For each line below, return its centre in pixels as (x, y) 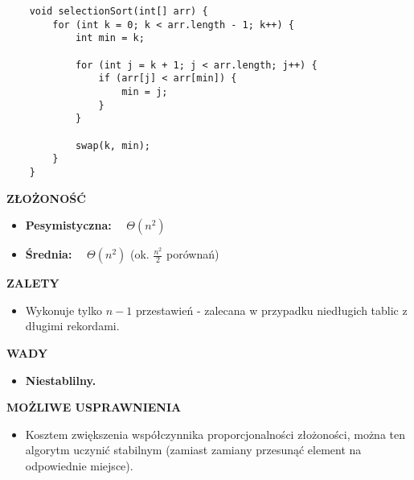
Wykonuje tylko (64, 310)
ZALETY (33, 283)
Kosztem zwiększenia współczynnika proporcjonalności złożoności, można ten (215, 434)
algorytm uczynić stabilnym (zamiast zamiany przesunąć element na (193, 450)
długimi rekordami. (72, 326)
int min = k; (110, 38)
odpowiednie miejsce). (79, 465)
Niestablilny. (61, 380)
